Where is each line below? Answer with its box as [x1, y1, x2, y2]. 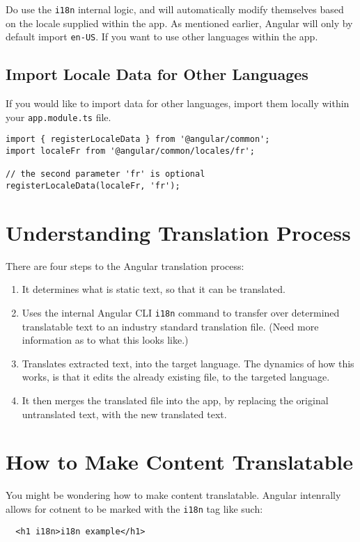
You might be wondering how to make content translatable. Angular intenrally [6, 488, 341, 502]
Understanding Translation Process [6, 218, 351, 246]
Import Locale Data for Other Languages [6, 63, 308, 85]
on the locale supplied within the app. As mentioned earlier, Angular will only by [6, 15, 353, 30]
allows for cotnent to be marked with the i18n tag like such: [6, 501, 263, 516]
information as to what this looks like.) [22, 333, 189, 347]
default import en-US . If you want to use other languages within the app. [6, 29, 318, 44]
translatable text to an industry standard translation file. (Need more [22, 319, 319, 333]
